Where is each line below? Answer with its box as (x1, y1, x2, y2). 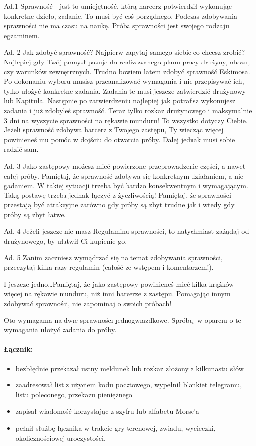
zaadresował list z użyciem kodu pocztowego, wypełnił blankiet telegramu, (15, 380, 242, 390)
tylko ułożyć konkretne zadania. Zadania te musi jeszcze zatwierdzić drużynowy (4, 85, 246, 96)
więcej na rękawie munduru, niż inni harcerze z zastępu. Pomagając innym (4, 288, 231, 299)
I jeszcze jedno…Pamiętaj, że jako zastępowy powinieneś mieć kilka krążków (4, 278, 234, 289)
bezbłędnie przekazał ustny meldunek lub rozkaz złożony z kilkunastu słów (15, 363, 244, 373)
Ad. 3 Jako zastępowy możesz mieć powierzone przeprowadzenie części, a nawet (4, 160, 246, 171)
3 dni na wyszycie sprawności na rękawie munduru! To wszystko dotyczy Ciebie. (4, 115, 248, 125)
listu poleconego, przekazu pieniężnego (15, 389, 132, 399)
